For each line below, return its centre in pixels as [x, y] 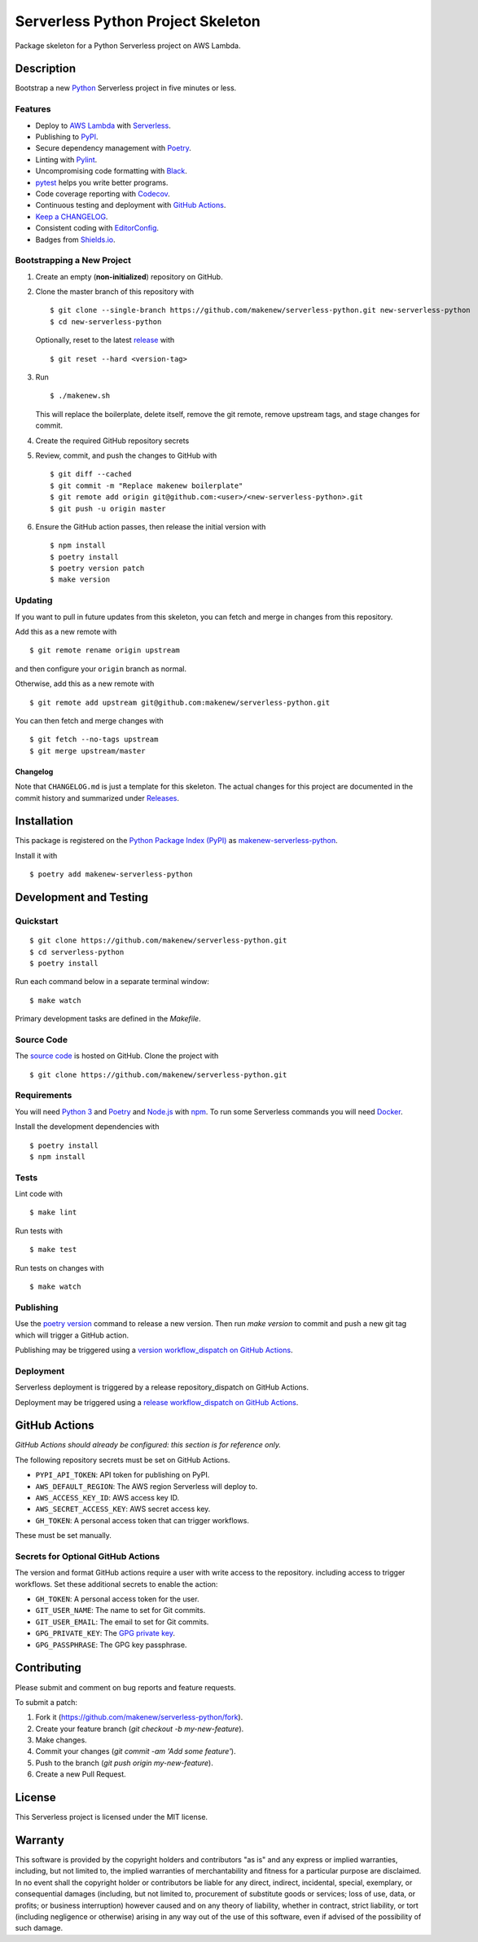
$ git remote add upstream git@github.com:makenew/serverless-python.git [180, 702]
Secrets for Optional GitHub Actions [88, 1556]
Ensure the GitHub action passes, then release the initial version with [151, 526]
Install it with [36, 855]
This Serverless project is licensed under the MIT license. [111, 1817]
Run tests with [39, 1231]
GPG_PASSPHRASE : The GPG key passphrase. [111, 1645]
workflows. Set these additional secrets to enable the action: [116, 1584]
